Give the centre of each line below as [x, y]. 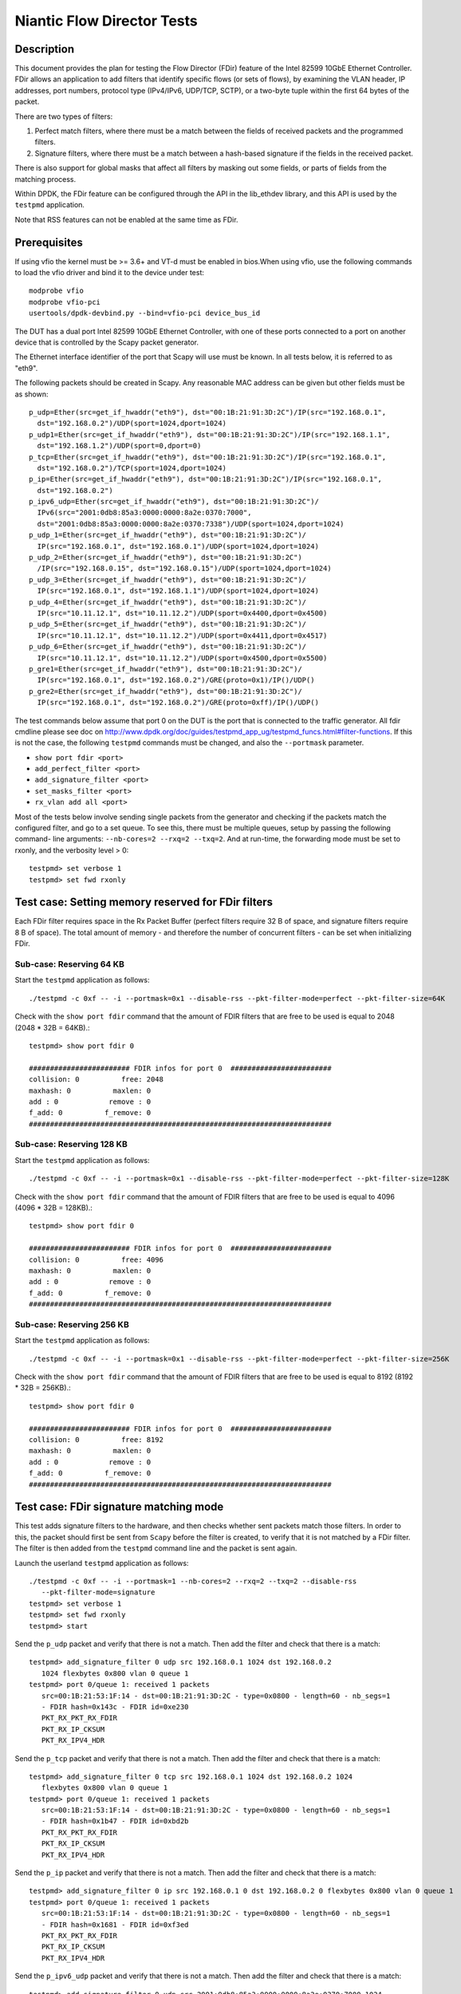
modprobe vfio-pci [65, 302]
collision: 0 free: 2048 [96, 1080]
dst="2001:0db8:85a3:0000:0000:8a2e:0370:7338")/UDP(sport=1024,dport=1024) [191, 524]
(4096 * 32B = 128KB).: [54, 1208]
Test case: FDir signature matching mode [119, 1507]
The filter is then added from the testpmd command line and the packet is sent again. [156, 1548]
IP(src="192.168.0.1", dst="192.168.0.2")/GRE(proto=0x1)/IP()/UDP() [176, 680]
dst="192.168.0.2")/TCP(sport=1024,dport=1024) [132, 468]
